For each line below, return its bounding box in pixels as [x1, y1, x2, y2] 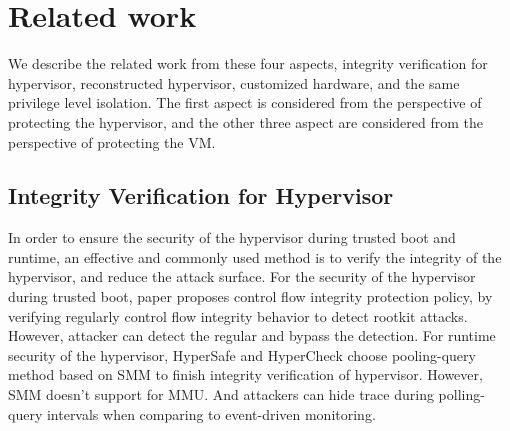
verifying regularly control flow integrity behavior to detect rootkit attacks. [8, 305, 468, 326]
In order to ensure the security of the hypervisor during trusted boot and [8, 227, 456, 248]
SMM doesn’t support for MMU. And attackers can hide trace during [8, 384, 434, 405]
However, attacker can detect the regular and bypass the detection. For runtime [8, 325, 496, 346]
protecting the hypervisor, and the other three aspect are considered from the [8, 111, 483, 132]
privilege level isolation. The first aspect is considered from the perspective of [8, 92, 482, 113]
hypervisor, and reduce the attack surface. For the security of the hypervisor [8, 266, 476, 287]
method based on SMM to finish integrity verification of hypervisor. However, [8, 364, 483, 385]
